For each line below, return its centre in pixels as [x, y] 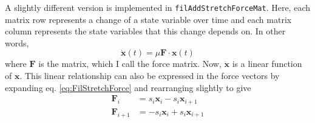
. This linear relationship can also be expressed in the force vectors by [150, 76]
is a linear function [267, 64]
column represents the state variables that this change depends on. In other [145, 31]
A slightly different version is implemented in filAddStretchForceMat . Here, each [157, 7]
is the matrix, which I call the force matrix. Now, [130, 64]
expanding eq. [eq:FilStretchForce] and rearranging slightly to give [128, 87]
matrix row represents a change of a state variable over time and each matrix [148, 19]
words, [17, 43]
